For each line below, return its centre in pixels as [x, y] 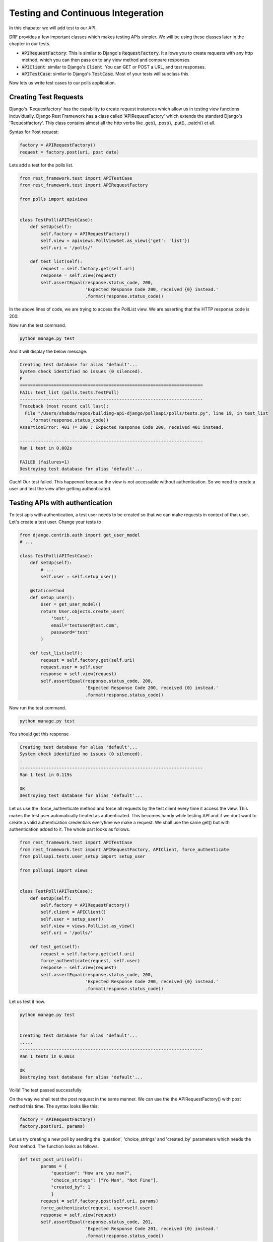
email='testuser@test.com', [85, 625]
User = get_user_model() [71, 604]
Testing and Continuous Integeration [86, 13]
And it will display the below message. [48, 351]
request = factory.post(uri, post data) [69, 152]
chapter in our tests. [30, 44]
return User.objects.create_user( [82, 611]
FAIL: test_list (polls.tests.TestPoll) [69, 392]
